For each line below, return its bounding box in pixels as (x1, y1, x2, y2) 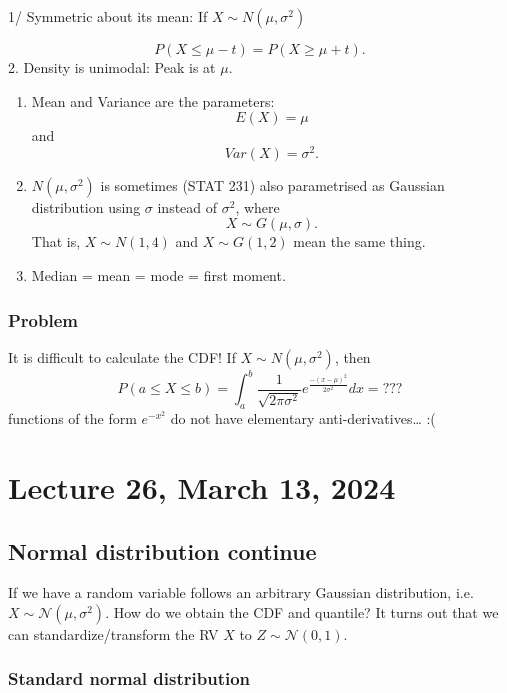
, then (334, 346, 371, 367)
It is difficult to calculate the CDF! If (8, 346, 236, 367)
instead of (157, 196, 218, 217)
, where (235, 196, 280, 217)
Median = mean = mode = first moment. (31, 265, 286, 286)
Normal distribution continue (8, 535, 317, 566)
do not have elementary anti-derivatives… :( (170, 408, 436, 429)
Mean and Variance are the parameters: (31, 90, 275, 111)
